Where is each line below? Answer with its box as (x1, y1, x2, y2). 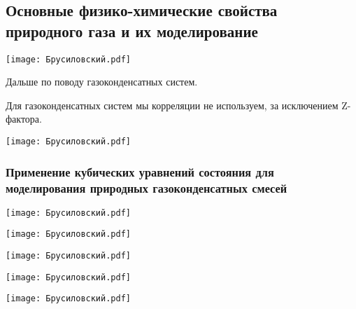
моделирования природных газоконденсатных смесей (6, 179, 287, 196)
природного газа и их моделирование (6, 20, 258, 41)
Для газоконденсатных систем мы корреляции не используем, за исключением (6, 97, 339, 112)
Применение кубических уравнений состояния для (6, 163, 274, 180)
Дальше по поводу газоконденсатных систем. (6, 74, 198, 89)
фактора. (6, 111, 42, 126)
